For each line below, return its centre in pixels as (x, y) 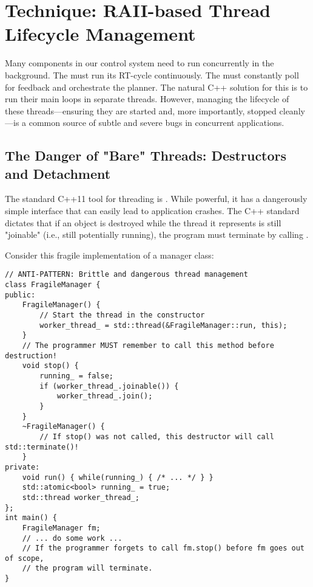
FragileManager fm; (61, 528)
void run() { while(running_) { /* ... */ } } (118, 477)
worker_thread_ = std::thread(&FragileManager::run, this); (163, 325)
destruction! (31, 356)
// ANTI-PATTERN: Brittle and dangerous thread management (126, 275)
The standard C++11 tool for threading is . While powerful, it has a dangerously (156, 199)
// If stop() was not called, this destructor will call (157, 436)
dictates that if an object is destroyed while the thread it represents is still (143, 222)
